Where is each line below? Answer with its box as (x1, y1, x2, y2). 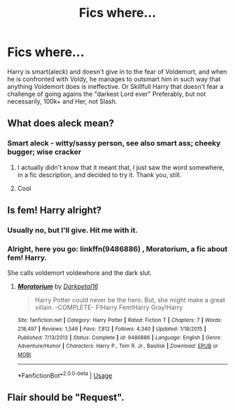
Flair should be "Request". (7, 391, 124, 403)
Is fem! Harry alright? (7, 204, 102, 216)
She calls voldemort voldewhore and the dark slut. (7, 269, 152, 277)
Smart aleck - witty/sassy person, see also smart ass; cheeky (7, 139, 221, 148)
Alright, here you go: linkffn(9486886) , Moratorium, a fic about (7, 243, 228, 253)
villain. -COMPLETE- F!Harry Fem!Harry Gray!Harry (34, 303, 183, 312)
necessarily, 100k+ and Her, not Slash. (7, 97, 117, 106)
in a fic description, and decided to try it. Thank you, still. (17, 170, 182, 179)
